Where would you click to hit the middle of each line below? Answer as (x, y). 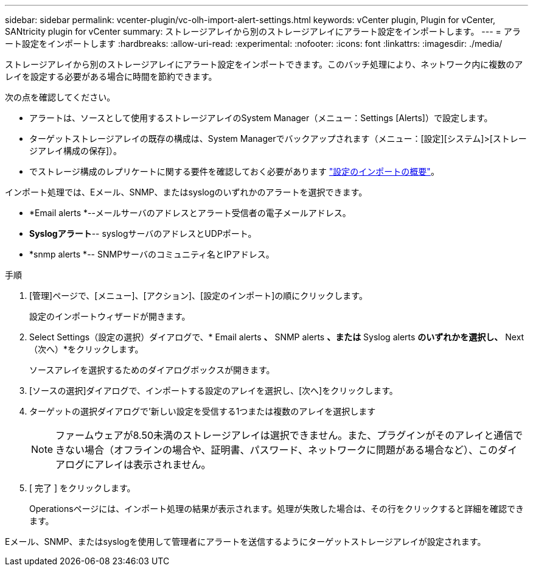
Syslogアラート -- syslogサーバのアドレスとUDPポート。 (143, 233)
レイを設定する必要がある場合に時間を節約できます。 (111, 76)
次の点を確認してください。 (60, 97)
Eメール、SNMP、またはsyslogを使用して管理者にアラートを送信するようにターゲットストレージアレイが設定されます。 (246, 541)
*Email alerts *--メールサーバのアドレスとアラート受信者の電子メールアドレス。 (190, 213)
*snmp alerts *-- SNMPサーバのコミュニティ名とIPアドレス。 (152, 254)
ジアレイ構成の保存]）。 (76, 151)
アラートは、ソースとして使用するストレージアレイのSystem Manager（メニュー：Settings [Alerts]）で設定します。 (261, 118)
